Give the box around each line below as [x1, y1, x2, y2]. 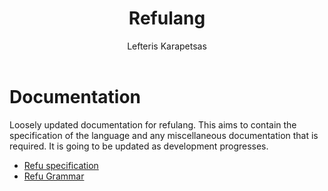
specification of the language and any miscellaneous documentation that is [9, 129, 319, 141]
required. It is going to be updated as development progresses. [9, 140, 269, 152]
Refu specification [23, 159, 99, 171]
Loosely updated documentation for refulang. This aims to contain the [9, 118, 297, 131]
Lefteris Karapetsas [127, 40, 207, 52]
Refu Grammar [23, 170, 85, 182]
